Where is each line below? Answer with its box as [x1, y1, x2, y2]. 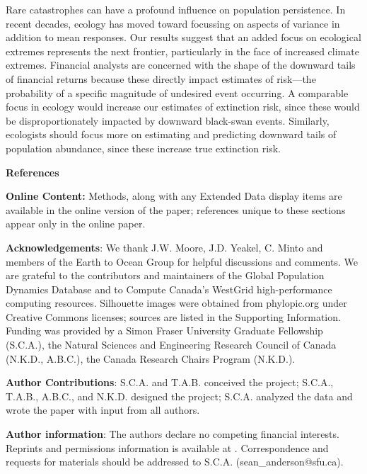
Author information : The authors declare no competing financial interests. [6, 427, 339, 441]
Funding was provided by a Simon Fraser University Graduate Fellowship [6, 323, 323, 338]
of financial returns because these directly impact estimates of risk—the [6, 71, 316, 86]
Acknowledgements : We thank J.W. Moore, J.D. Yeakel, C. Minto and [6, 239, 323, 254]
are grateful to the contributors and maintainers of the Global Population [6, 268, 325, 283]
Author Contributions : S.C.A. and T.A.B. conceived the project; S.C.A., [6, 375, 334, 390]
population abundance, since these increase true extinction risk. [6, 140, 281, 155]
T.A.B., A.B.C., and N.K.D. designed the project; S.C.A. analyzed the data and [6, 388, 353, 403]
